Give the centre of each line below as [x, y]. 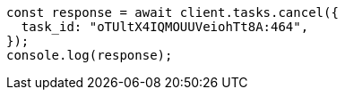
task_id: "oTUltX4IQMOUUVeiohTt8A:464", [165, 27]
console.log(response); [90, 55]
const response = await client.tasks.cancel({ [172, 12]
